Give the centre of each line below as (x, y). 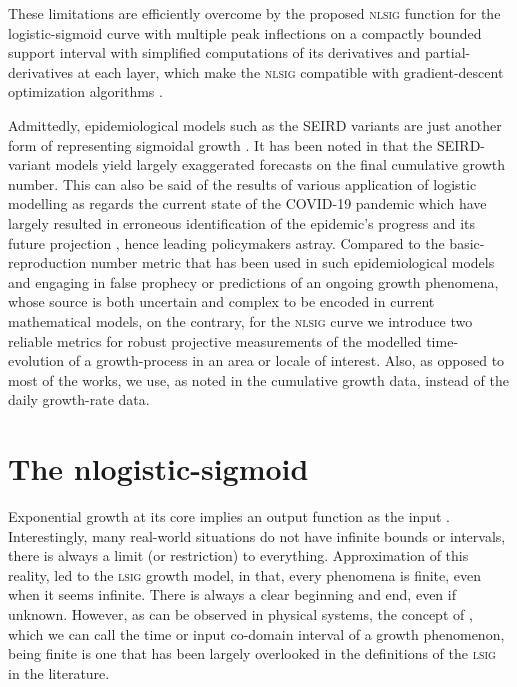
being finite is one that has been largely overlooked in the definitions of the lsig (252, 653)
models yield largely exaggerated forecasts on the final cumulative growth (280, 164)
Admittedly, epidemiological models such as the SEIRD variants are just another (255, 124)
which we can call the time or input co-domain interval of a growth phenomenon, (256, 633)
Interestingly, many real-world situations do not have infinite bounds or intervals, (257, 535)
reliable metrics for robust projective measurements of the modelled (215, 340)
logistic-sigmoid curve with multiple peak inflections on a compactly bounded (245, 32)
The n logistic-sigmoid (158, 468)
